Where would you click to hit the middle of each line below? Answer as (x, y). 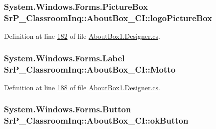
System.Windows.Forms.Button (68, 109)
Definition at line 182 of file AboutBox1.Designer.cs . (82, 36)
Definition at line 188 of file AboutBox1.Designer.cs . (82, 87)
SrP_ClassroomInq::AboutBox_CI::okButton (96, 120)
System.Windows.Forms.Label (64, 58)
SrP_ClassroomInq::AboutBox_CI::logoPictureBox (108, 17)
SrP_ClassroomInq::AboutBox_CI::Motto (90, 69)
